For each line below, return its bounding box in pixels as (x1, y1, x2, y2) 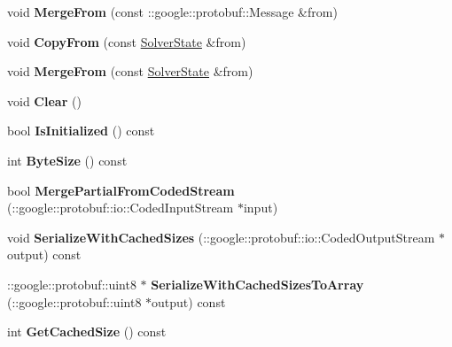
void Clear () (7, 91, 82, 110)
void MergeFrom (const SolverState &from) (7, 62, 253, 81)
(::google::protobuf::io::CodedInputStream (7, 198, 234, 217)
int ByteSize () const (7, 150, 128, 169)
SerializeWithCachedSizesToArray (151, 274, 364, 293)
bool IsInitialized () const (7, 121, 155, 140)
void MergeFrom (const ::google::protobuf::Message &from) (7, 3, 338, 20)
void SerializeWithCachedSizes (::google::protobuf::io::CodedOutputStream (7, 227, 435, 246)
